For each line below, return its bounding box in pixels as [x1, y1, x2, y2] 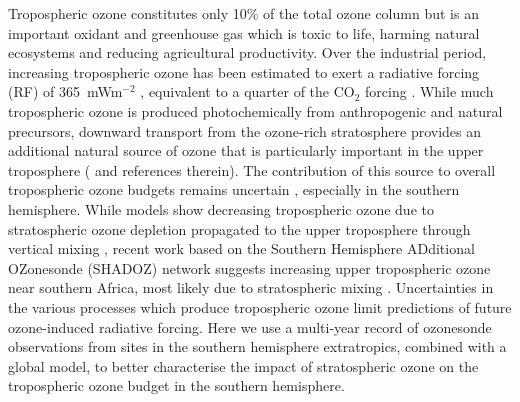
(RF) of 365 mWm [8, 81, 123, 102]
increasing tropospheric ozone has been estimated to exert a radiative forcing [8, 61, 480, 82]
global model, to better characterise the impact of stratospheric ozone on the [8, 355, 479, 376]
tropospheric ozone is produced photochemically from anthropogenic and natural [8, 100, 503, 121]
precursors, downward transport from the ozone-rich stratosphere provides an [8, 120, 482, 141]
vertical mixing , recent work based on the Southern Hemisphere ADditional [8, 238, 475, 259]
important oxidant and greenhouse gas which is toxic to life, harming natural [8, 22, 480, 43]
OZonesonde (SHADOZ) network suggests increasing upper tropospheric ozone [8, 257, 491, 278]
